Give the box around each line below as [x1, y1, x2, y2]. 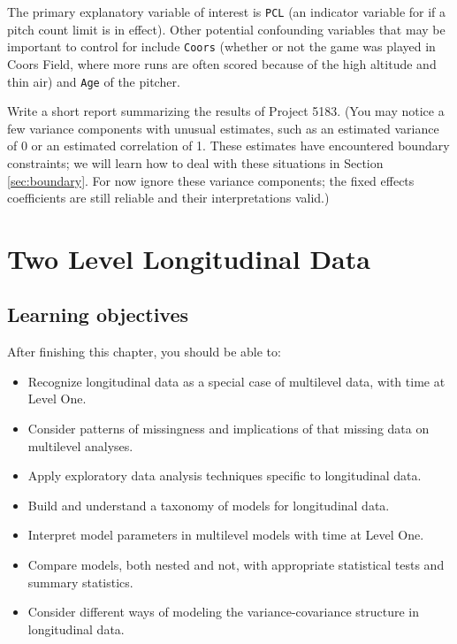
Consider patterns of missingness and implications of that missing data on [27, 419, 430, 438]
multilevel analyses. [27, 436, 133, 455]
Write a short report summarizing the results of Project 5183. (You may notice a [7, 102, 445, 120]
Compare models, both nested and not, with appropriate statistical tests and [27, 556, 445, 574]
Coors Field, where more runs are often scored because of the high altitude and [7, 54, 437, 73]
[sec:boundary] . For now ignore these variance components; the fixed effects [7, 171, 415, 189]
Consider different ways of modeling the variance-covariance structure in [27, 602, 420, 621]
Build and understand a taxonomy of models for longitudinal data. [27, 495, 390, 514]
